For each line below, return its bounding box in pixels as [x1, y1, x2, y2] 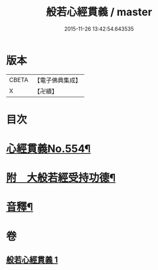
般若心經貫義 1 [6, 255, 58, 265]
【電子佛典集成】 [34, 76, 81, 84]
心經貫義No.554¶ [6, 142, 91, 156]
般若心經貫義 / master [46, 5, 152, 19]
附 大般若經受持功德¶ [6, 172, 116, 185]
